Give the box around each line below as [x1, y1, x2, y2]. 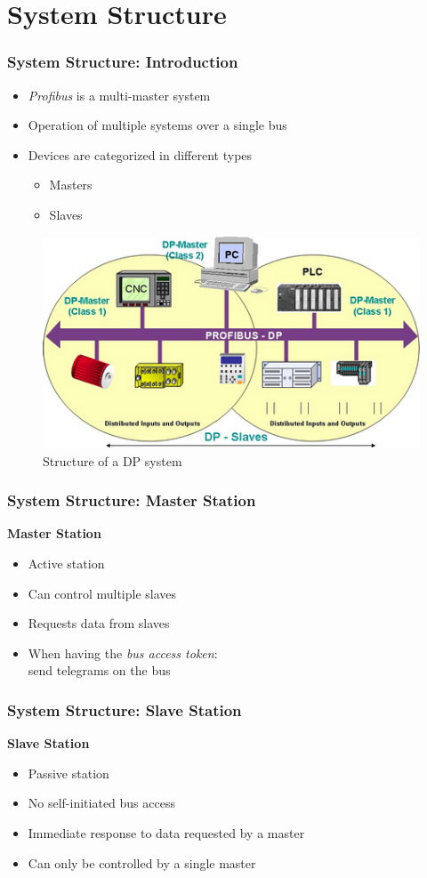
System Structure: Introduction [7, 51, 238, 73]
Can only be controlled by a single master [28, 853, 256, 872]
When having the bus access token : [28, 643, 218, 662]
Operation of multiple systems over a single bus [28, 116, 287, 134]
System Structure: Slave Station [7, 698, 242, 721]
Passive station [28, 763, 109, 782]
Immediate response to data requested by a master [28, 824, 305, 842]
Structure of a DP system [43, 451, 182, 470]
